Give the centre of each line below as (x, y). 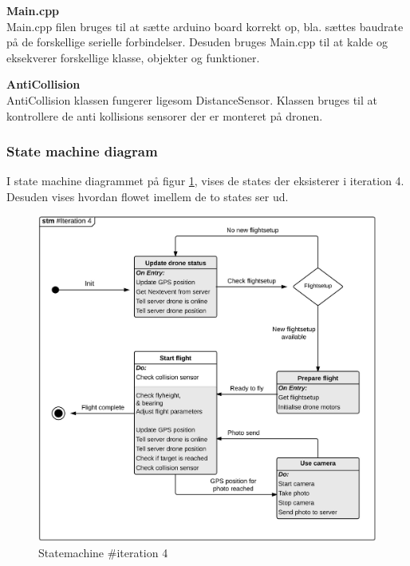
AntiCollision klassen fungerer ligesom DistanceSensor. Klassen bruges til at (192, 99)
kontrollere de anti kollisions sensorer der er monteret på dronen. (165, 115)
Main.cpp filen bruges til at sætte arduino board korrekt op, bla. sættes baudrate (205, 26)
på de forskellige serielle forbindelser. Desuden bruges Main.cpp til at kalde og (197, 42)
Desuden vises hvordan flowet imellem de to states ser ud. (148, 196)
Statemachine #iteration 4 (103, 552)
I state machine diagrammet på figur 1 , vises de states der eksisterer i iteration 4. (205, 181)
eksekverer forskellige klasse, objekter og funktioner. (133, 57)
